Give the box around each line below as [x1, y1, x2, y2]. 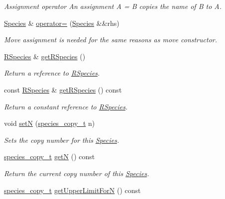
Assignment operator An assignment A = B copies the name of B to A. [4, 1, 222, 11]
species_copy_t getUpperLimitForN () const [4, 185, 141, 195]
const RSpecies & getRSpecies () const [4, 84, 122, 95]
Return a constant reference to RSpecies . [4, 101, 128, 111]
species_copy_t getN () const [4, 151, 95, 162]
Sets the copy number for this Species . [4, 134, 119, 145]
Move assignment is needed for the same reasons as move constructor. [4, 34, 217, 45]
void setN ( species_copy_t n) [4, 118, 95, 128]
